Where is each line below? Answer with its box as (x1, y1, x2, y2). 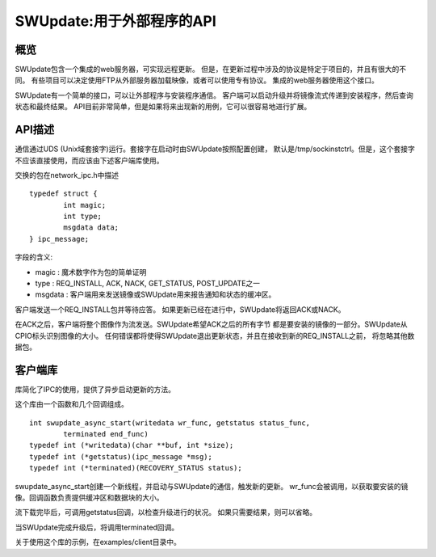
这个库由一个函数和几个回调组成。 (15, 399, 128, 409)
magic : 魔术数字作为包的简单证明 (35, 267, 147, 276)
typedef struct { (29, 189, 98, 198)
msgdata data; (63, 223, 119, 232)
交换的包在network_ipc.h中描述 (15, 170, 119, 179)
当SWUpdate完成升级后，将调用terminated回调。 (15, 522, 179, 532)
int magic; (63, 200, 107, 209)
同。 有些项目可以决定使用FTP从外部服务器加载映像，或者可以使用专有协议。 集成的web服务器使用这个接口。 (15, 75, 379, 85)
